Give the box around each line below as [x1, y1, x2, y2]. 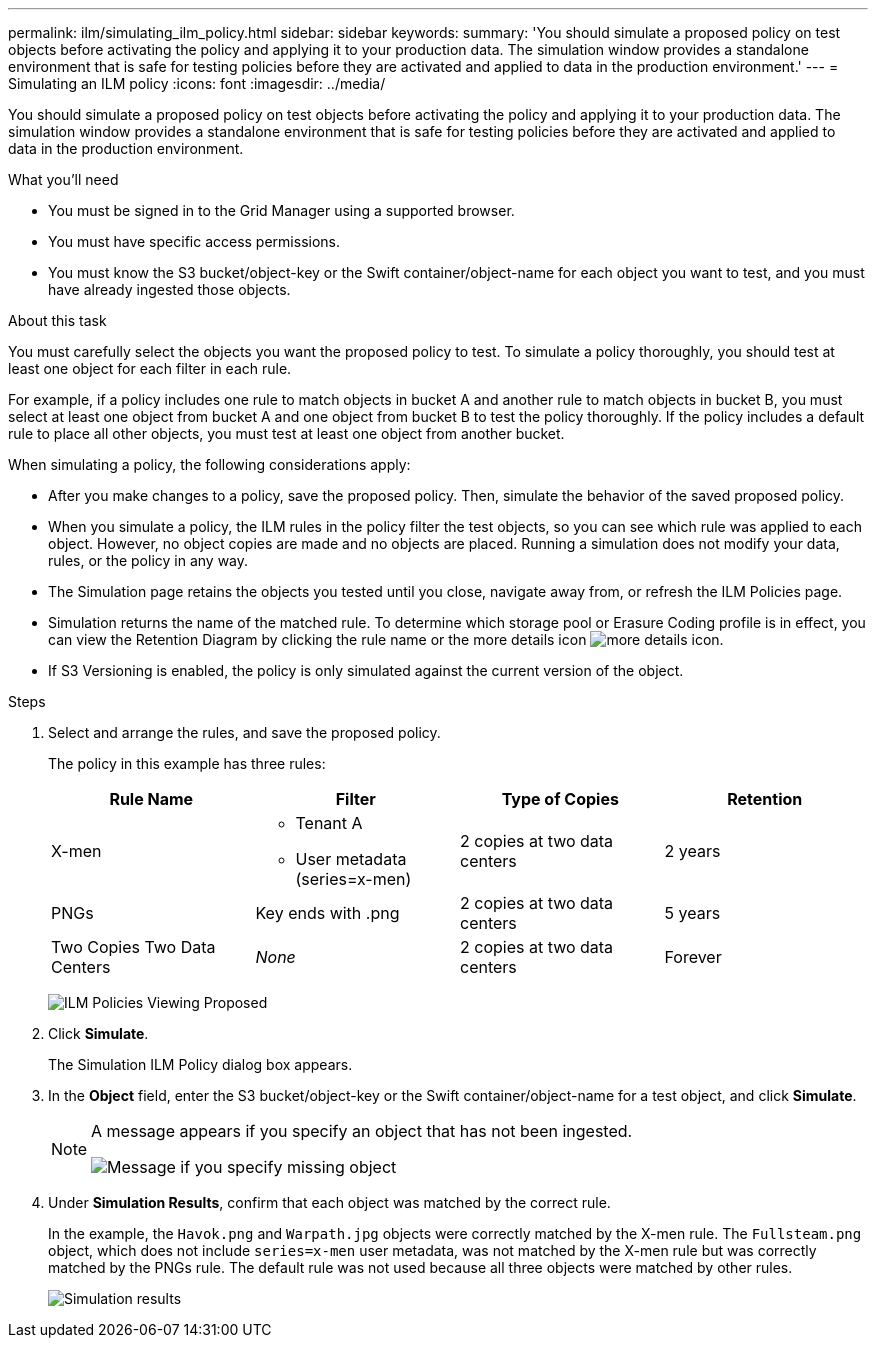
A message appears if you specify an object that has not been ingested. [91, 1121, 633, 1141]
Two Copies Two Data [51, 937, 216, 957]
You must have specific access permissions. [48, 233, 341, 250]
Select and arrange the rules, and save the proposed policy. [48, 724, 441, 741]
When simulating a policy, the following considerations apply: [8, 456, 411, 473]
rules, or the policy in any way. [48, 552, 249, 569]
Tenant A [295, 813, 363, 833]
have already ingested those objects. [48, 281, 291, 298]
